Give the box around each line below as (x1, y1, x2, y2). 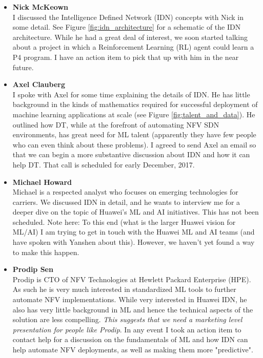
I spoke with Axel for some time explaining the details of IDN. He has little (12, 89, 250, 99)
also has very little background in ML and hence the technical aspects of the (12, 304, 253, 314)
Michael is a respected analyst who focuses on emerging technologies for (12, 186, 238, 197)
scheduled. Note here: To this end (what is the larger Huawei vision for (12, 216, 236, 227)
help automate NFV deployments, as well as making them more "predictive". (12, 344, 253, 354)
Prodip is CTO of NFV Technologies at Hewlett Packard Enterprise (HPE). (12, 273, 251, 284)
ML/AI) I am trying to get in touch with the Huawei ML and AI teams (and (12, 226, 255, 237)
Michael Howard (12, 176, 72, 187)
